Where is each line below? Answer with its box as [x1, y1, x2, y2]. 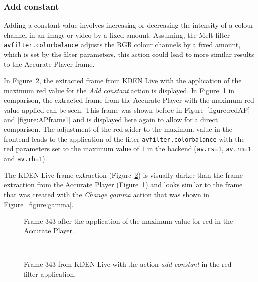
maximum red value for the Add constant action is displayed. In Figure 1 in [4, 85, 235, 95]
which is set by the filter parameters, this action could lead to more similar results [4, 49, 254, 59]
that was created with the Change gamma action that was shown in [4, 189, 210, 199]
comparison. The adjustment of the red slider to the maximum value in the [4, 124, 232, 134]
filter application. [24, 268, 76, 279]
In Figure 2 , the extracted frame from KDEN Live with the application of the [4, 75, 242, 86]
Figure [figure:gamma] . [4, 199, 74, 209]
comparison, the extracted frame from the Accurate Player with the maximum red [4, 95, 254, 105]
